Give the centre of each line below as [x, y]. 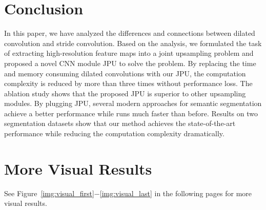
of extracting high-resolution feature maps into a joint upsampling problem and [129, 53]
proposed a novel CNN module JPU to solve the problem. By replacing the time [130, 63]
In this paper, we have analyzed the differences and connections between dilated [130, 33]
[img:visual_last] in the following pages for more [176, 193]
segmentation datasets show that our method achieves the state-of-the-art [120, 123]
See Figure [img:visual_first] [49, 193]
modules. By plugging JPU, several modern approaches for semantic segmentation [133, 103]
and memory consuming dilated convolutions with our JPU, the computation [125, 73]
